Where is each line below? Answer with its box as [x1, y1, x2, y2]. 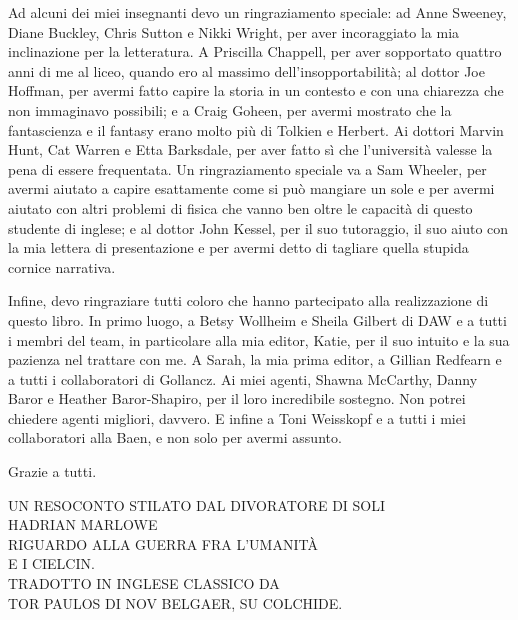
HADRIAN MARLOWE [8, 514, 158, 535]
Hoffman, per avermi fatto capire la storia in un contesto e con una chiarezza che [8, 80, 504, 101]
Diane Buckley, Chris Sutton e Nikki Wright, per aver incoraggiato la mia [8, 21, 460, 42]
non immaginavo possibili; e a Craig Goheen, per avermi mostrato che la [8, 99, 452, 120]
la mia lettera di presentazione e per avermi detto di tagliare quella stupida [8, 237, 469, 258]
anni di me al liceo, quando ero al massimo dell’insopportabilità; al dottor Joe [8, 60, 485, 81]
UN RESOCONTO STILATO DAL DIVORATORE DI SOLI [8, 494, 386, 515]
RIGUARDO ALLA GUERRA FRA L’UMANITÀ [8, 533, 318, 554]
